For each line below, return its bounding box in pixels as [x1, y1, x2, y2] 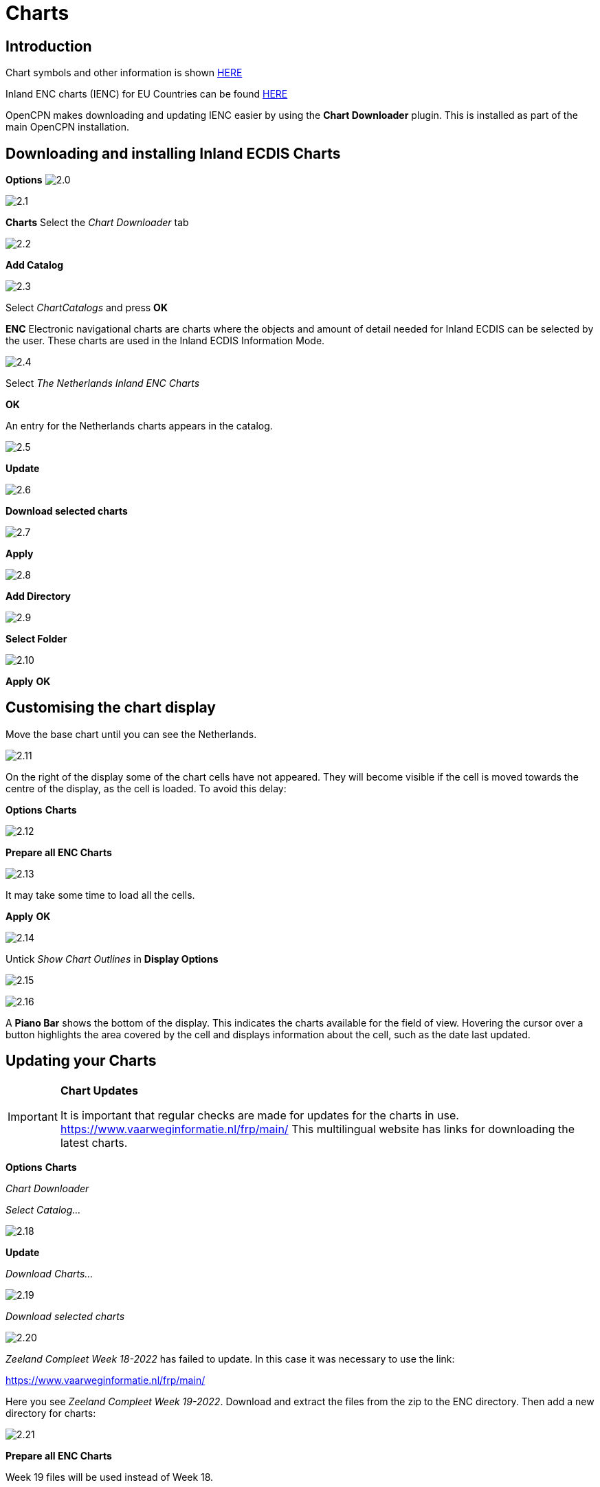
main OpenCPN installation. [5, 121, 129, 133]
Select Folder [5, 633, 67, 645]
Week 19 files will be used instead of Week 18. [5, 1471, 214, 1483]
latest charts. [60, 1135, 128, 1150]
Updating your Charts [5, 1052, 157, 1070]
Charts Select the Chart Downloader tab [5, 216, 189, 229]
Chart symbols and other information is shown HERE [5, 67, 243, 79]
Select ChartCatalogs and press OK [5, 302, 168, 314]
